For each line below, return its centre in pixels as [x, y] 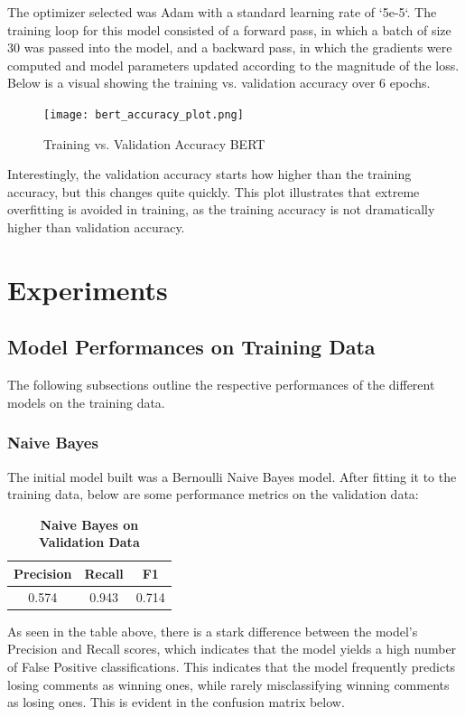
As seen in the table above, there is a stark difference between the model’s [213, 631]
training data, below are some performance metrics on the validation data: [213, 494]
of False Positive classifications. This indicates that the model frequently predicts [232, 667]
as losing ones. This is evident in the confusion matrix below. [176, 702]
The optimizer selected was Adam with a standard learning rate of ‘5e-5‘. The [222, 12]
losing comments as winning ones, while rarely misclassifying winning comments [228, 684]
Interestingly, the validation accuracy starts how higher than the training [209, 174]
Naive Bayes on [89, 524]
